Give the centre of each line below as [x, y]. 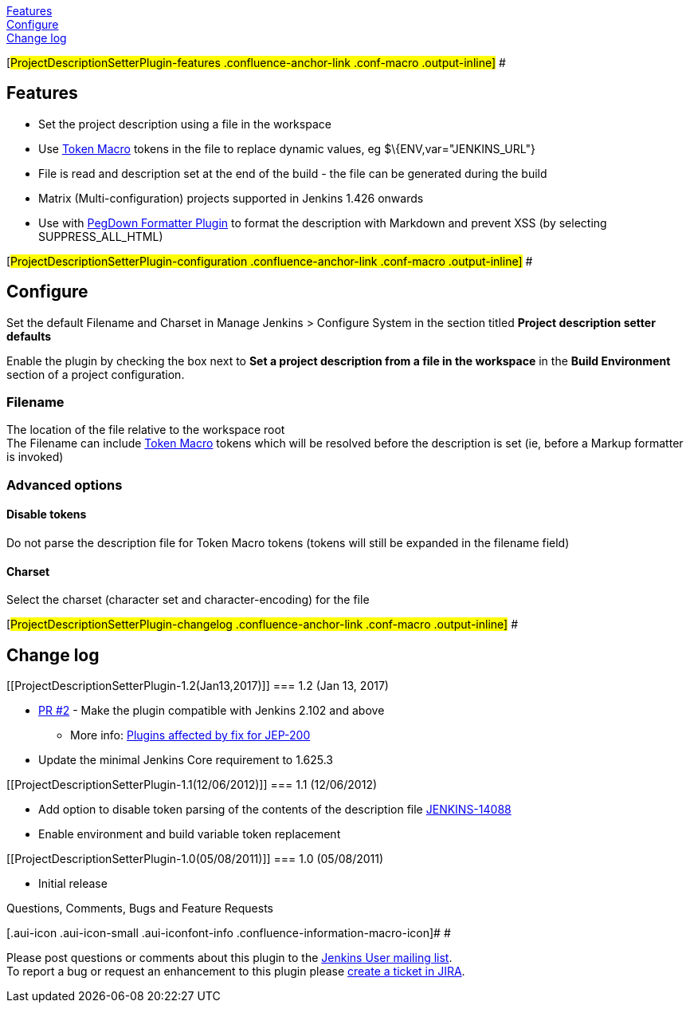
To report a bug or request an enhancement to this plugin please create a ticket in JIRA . [236, 972]
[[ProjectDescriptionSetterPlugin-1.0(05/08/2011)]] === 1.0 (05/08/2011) [195, 859]
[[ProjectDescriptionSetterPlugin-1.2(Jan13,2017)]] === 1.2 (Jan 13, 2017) [198, 686]
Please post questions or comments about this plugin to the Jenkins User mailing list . [229, 958]
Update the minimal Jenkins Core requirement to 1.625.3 [186, 760]
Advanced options [65, 485]
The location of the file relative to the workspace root [146, 430]
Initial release [73, 884]
